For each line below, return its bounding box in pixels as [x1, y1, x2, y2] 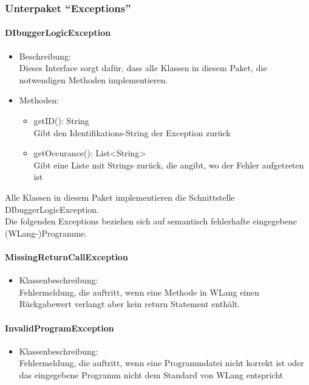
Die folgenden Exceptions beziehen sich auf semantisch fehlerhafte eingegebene [5, 215, 297, 227]
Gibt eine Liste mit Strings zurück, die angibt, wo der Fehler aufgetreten [33, 158, 304, 171]
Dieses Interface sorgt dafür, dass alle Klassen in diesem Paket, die [19, 61, 267, 74]
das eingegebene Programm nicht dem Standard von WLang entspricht [19, 368, 284, 381]
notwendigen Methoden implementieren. [19, 73, 168, 86]
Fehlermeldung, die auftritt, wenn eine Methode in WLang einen [19, 285, 260, 298]
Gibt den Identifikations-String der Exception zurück [33, 126, 231, 139]
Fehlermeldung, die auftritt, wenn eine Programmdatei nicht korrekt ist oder [19, 356, 304, 369]
